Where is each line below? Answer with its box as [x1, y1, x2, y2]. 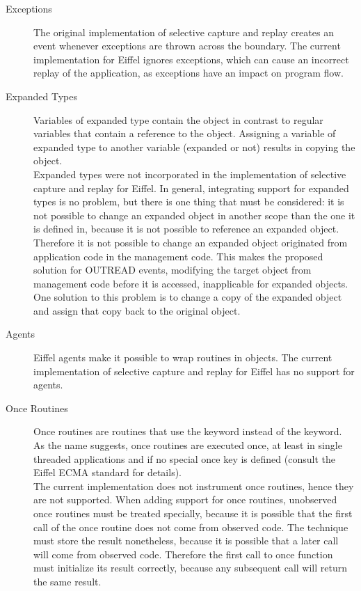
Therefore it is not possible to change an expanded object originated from [33, 235, 348, 249]
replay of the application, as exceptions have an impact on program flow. [33, 65, 344, 80]
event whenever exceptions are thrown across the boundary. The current [33, 38, 341, 53]
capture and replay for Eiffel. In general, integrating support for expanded [33, 180, 349, 195]
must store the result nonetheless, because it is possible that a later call [33, 533, 339, 548]
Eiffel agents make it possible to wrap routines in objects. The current [33, 350, 332, 365]
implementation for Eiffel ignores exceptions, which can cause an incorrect [33, 52, 349, 66]
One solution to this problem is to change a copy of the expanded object [33, 290, 342, 304]
